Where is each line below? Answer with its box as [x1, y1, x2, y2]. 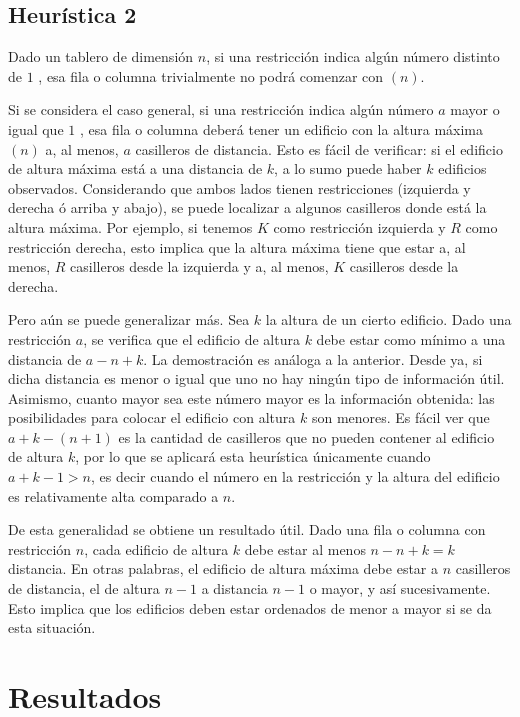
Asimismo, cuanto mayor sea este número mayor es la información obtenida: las [8, 387, 495, 408]
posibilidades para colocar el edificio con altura [8, 407, 296, 428]
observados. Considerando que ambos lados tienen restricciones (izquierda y [8, 177, 471, 198]
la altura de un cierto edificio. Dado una [265, 309, 512, 330]
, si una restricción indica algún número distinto [206, 46, 500, 67]
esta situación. [8, 617, 96, 638]
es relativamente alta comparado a [8, 485, 219, 506]
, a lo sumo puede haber [274, 158, 422, 179]
